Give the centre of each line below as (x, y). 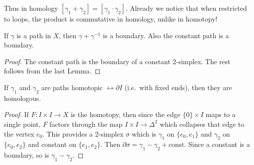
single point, (22, 124)
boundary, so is (27, 155)
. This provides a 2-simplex (83, 133)
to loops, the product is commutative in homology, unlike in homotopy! (111, 19)
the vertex (19, 133)
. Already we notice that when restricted (186, 8)
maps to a (221, 114)
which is (144, 133)
